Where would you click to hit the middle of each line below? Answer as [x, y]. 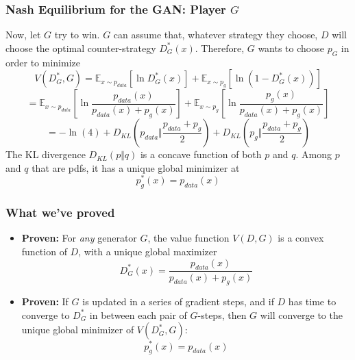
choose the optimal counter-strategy [81, 48]
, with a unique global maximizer [148, 252]
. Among [314, 154]
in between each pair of [138, 314]
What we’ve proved [60, 213]
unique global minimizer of [78, 330]
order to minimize [43, 62]
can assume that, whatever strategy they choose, [216, 35]
